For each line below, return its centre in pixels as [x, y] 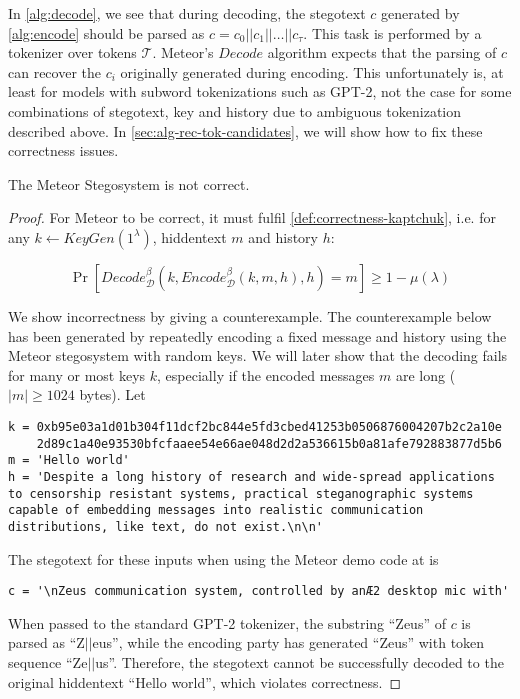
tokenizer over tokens [72, 52]
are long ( [425, 374]
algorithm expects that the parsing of [382, 52]
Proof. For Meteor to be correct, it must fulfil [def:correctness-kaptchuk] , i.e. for [252, 217]
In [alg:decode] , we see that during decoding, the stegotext [187, 13]
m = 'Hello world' [69, 460]
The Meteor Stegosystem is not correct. [129, 183]
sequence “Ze [48, 661]
